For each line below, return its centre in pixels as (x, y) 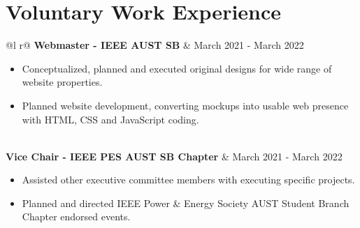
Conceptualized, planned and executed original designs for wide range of (177, 68)
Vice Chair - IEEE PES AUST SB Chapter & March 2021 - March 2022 (174, 156)
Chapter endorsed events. (76, 216)
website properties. (62, 82)
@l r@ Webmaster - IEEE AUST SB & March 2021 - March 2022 (155, 45)
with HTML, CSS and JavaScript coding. (110, 119)
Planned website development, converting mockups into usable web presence (185, 105)
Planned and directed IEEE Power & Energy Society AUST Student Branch (186, 203)
